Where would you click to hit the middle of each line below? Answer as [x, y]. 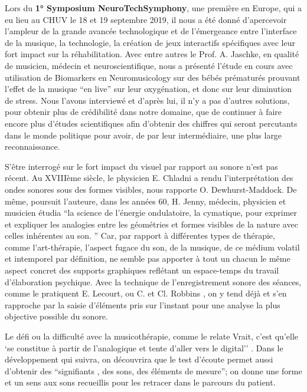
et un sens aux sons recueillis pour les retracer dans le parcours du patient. [140, 382]
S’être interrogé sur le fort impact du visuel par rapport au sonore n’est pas [141, 166]
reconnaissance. [32, 146]
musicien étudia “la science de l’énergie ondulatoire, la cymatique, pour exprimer [151, 213]
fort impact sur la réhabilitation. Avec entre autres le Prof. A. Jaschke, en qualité [152, 54]
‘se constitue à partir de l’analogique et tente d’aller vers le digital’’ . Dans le [144, 347]
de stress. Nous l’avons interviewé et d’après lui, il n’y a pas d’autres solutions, [147, 100]
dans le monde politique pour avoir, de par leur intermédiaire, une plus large [143, 135]
